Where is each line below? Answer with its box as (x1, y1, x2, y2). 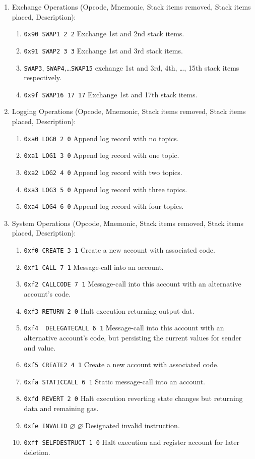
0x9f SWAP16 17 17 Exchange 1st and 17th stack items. (24, 89, 198, 99)
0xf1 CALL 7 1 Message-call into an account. (24, 261, 164, 272)
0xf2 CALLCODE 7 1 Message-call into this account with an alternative (24, 278, 241, 289)
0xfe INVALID (24, 422, 68, 430)
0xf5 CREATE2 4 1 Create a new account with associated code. (24, 359, 219, 370)
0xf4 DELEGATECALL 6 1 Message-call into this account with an (24, 322, 224, 333)
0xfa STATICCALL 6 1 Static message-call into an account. (24, 376, 205, 386)
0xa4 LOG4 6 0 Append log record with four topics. (24, 201, 184, 211)
